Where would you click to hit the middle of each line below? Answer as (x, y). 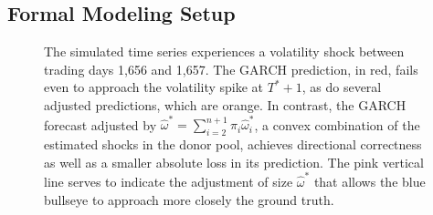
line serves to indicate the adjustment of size (169, 181)
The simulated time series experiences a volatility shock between (224, 51)
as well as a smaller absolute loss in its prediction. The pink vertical (234, 162)
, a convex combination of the (337, 124)
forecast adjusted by (100, 124)
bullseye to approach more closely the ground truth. (189, 199)
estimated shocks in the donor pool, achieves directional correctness (233, 144)
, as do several (342, 87)
